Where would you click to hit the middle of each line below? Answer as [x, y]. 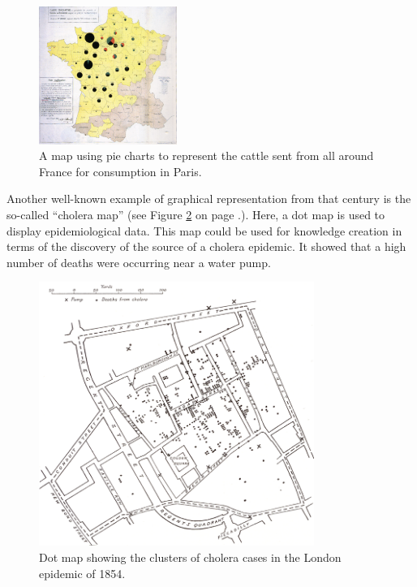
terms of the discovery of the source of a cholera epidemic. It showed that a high [206, 246]
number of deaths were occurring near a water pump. [139, 262]
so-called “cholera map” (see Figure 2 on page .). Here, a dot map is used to [196, 214]
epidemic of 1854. [82, 573]
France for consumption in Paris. [120, 171]
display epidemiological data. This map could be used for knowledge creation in [204, 230]
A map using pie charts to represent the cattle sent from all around [206, 155]
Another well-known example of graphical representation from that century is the [209, 199]
